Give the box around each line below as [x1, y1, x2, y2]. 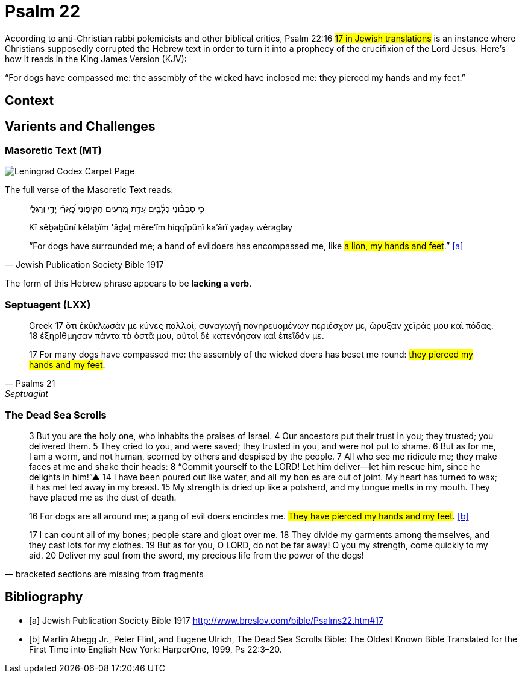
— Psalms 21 [5, 378, 55, 389]
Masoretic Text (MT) [5, 144, 102, 157]
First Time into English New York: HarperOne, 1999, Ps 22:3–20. [29, 644, 282, 654]
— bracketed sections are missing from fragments [5, 568, 204, 579]
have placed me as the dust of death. [29, 492, 177, 502]
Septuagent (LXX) [5, 298, 91, 311]
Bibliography [5, 589, 83, 605]
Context [5, 93, 54, 109]
